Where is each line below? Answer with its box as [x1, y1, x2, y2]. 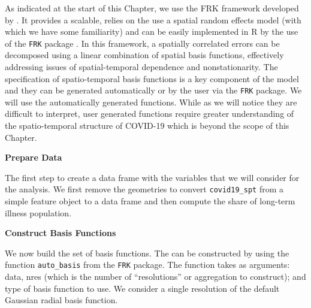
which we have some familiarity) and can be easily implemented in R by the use [5, 25, 298, 38]
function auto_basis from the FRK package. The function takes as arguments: [5, 258, 290, 271]
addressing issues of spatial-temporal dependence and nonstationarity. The [5, 61, 278, 73]
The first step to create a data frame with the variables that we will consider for [5, 171, 300, 183]
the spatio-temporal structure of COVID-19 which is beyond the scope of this [5, 119, 289, 132]
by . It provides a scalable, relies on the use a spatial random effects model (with [5, 13, 301, 26]
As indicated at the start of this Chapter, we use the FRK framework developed [5, 2, 299, 14]
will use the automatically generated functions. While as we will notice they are [5, 95, 297, 108]
